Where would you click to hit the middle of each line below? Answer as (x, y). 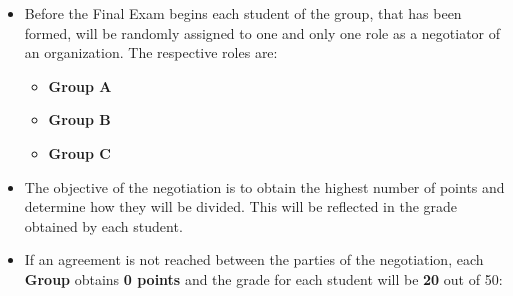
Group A (80, 85)
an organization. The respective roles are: (151, 52)
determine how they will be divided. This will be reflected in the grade (241, 206)
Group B (79, 119)
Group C (79, 152)
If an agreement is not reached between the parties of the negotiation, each (254, 259)
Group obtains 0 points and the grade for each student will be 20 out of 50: (263, 278)
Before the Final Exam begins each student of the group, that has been (243, 13)
